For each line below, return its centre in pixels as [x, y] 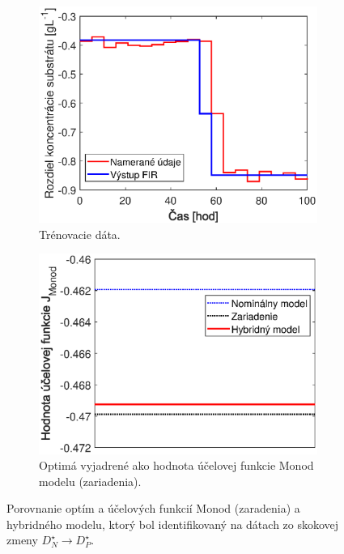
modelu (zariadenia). [90, 481]
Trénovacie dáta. [80, 234]
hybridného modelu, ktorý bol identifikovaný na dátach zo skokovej [173, 524]
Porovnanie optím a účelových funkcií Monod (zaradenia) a [153, 508]
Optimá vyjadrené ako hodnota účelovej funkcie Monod [176, 465]
